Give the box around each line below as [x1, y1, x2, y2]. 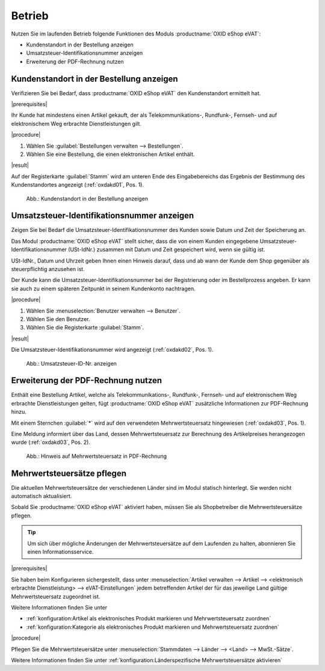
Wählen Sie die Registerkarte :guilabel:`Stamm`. [26, 324, 144, 331]
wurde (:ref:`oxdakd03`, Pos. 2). [11, 438, 90, 446]
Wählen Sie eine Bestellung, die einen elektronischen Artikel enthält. [26, 151, 195, 158]
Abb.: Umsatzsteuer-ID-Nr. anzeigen [26, 360, 117, 367]
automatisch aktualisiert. [11, 493, 72, 500]
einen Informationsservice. [27, 548, 94, 555]
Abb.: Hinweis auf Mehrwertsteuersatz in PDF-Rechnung [26, 452, 167, 460]
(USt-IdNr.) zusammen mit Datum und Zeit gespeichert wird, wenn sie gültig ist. [68, 246, 265, 253]
